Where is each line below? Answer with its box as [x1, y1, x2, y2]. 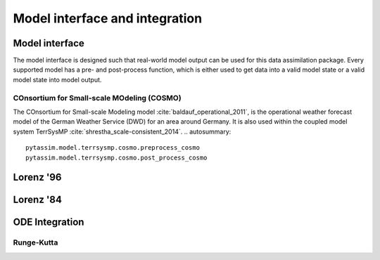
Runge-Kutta [13, 238, 58, 247]
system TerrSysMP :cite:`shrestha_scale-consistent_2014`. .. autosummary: [13, 127, 232, 136]
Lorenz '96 [13, 171, 62, 183]
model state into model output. [13, 75, 102, 84]
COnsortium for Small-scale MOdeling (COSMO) [13, 93, 182, 103]
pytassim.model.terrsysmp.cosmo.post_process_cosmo [25, 153, 208, 162]
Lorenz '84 [13, 194, 63, 206]
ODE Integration [13, 216, 84, 228]
